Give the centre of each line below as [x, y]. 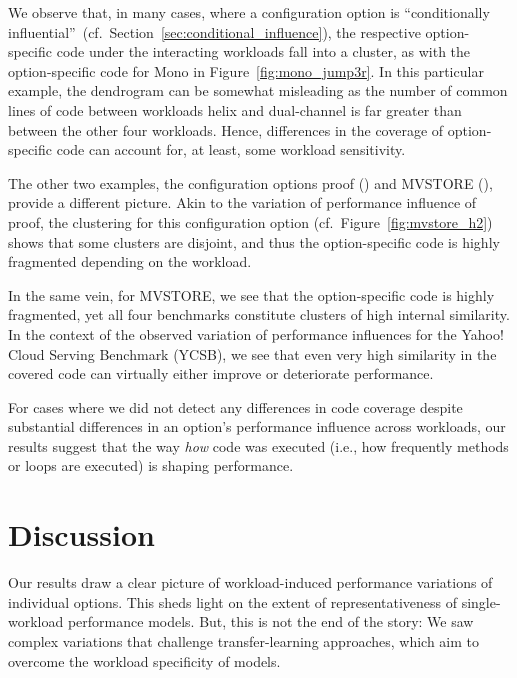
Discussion [81, 534]
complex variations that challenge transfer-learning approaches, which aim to [243, 640]
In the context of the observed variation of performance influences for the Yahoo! [256, 333]
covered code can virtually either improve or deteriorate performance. [221, 373]
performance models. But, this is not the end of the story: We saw [270, 621]
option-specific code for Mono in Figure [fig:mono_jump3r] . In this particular [246, 70]
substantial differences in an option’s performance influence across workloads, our [257, 426]
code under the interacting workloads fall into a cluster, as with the [263, 51]
